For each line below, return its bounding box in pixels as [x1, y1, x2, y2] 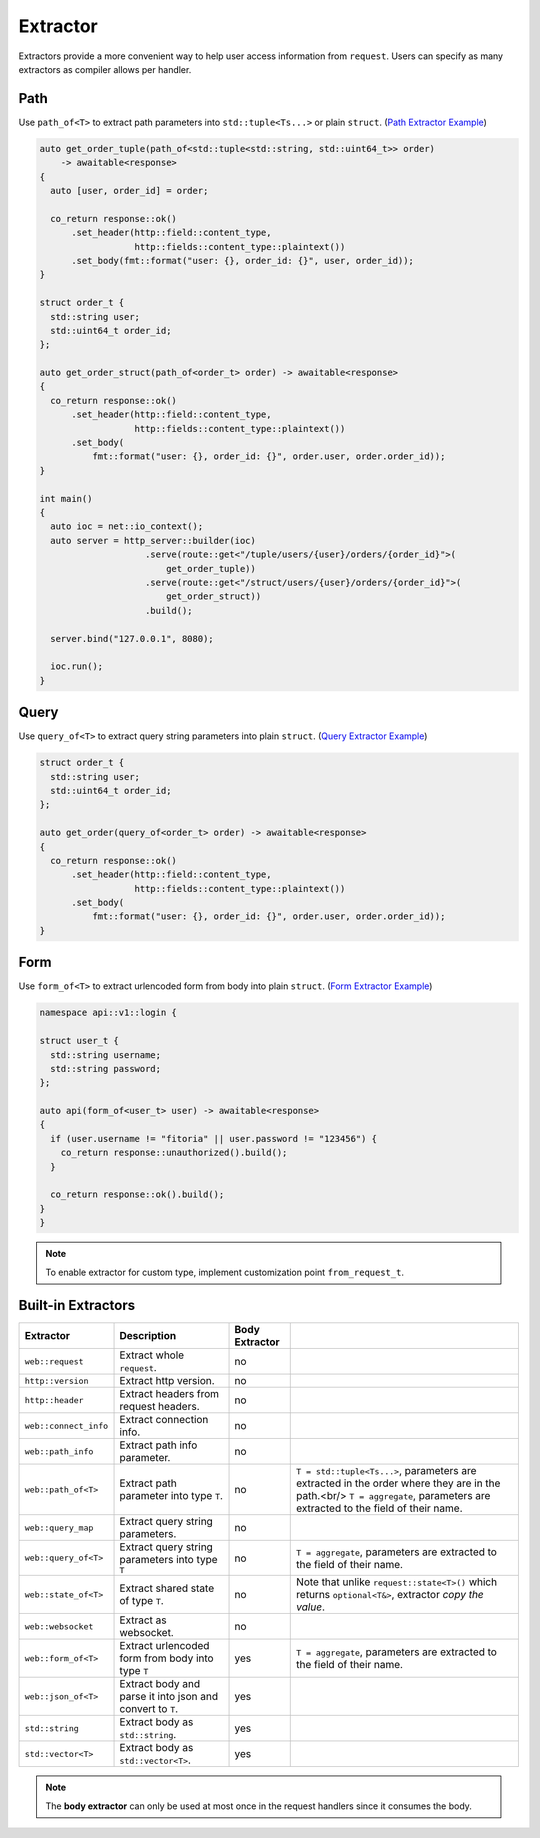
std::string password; [50, 1063, 162, 1074]
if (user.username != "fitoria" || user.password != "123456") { [50, 1133, 378, 1144]
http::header [24, 1395, 84, 1405]
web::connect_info [24, 1420, 109, 1431]
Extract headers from [119, 1387, 220, 1401]
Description [119, 1329, 177, 1343]
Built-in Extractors [18, 1297, 135, 1314]
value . [296, 1600, 325, 1614]
